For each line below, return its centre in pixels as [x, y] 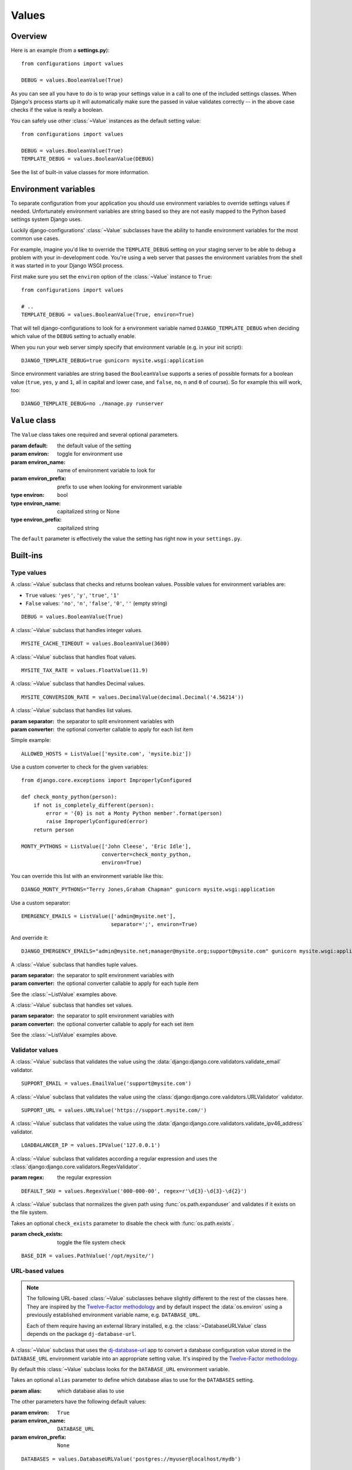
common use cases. [35, 239]
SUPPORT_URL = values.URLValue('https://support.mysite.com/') [114, 1110]
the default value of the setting [94, 445]
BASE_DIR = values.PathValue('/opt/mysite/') [88, 1256]
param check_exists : [37, 1234]
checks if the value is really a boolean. [57, 110]
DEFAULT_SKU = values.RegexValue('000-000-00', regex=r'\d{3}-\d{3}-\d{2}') [134, 1191]
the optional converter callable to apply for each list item [125, 729]
